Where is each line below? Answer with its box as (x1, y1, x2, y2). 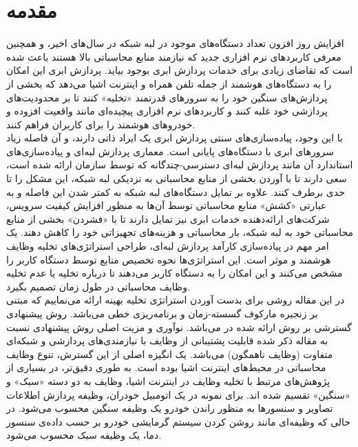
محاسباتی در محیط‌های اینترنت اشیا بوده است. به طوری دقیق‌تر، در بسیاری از (6, 360, 326, 375)
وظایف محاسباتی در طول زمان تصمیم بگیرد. (6, 279, 190, 293)
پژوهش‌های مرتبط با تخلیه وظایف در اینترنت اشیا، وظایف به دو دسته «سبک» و (6, 373, 330, 388)
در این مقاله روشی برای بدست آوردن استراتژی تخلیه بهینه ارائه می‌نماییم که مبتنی (6, 292, 345, 307)
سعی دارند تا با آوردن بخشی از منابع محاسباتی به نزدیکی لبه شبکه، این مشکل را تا (6, 171, 347, 186)
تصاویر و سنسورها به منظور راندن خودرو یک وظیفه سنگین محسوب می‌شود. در (6, 401, 333, 415)
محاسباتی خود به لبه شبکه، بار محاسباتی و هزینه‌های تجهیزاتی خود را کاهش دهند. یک (6, 225, 353, 239)
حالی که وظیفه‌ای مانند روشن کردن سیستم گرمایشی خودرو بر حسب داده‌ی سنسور (6, 414, 351, 428)
